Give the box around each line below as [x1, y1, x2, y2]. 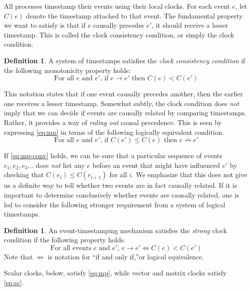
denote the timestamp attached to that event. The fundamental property [26, 10, 243, 20]
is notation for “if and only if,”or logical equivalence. [48, 251, 204, 261]
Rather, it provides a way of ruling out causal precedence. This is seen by [4, 117, 222, 127]
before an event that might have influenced [92, 160, 220, 170]
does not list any [35, 160, 85, 170]
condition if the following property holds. [4, 235, 126, 245]
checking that [4, 169, 44, 180]
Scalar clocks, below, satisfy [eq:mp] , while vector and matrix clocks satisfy [4, 268, 227, 278]
